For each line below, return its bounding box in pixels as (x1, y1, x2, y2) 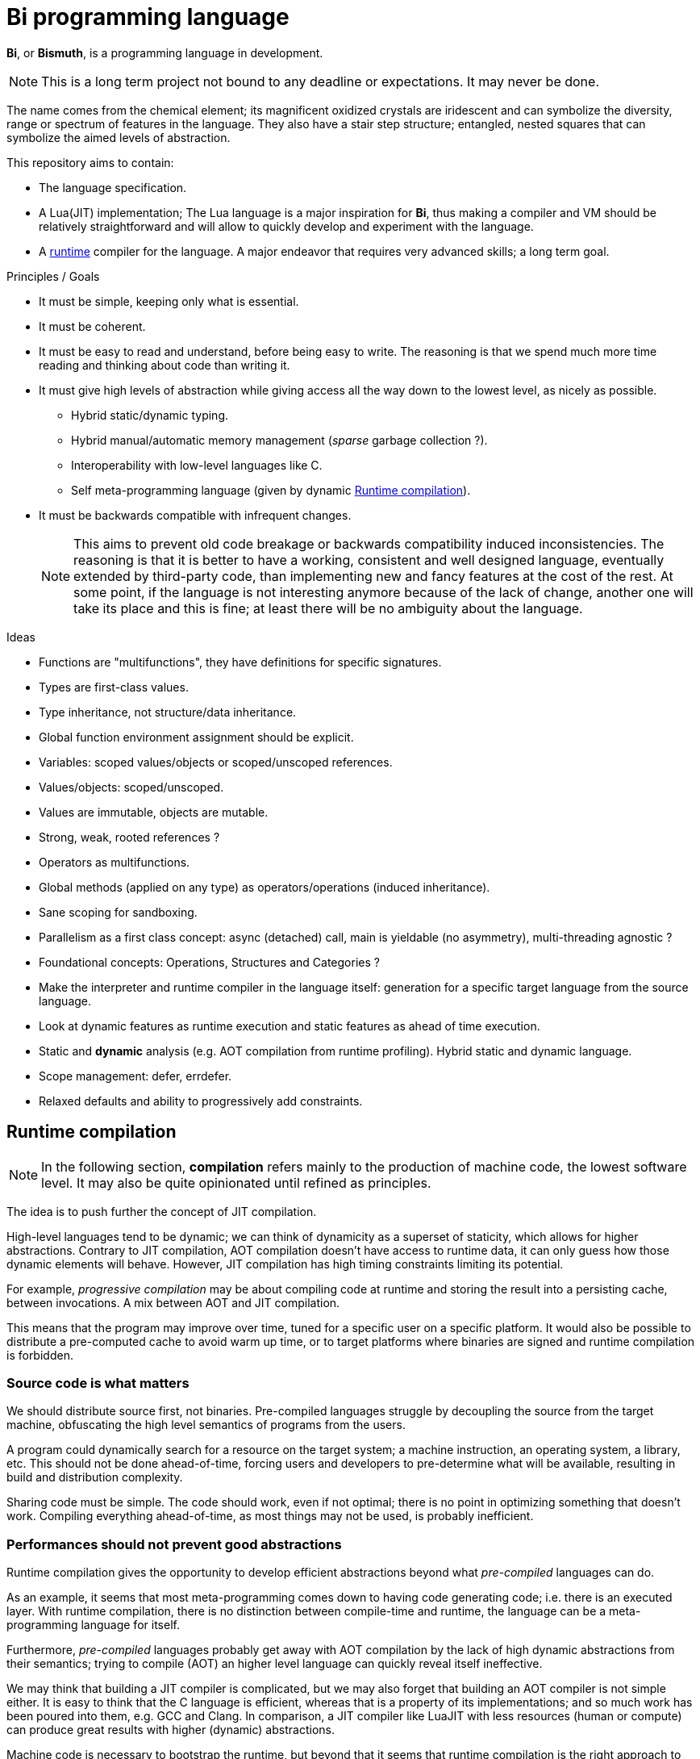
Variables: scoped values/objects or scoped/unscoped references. (39, 754, 393, 769)
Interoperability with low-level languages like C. (71, 458, 323, 472)
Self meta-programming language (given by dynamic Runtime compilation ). (71, 483, 471, 497)
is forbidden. (6, 1347, 73, 1362)
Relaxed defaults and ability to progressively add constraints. (39, 1093, 363, 1108)
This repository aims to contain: (6, 155, 174, 169)
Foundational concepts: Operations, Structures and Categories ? (39, 955, 380, 969)
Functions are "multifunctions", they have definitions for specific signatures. (39, 654, 442, 669)
